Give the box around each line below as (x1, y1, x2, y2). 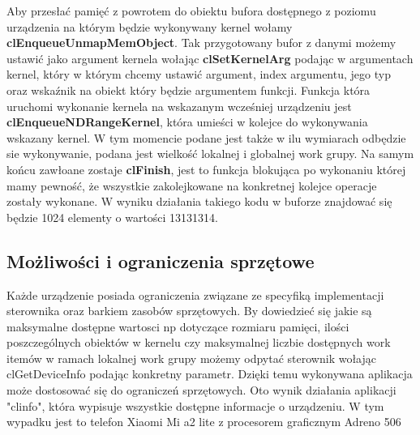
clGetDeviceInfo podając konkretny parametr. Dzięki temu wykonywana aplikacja (6, 365, 413, 382)
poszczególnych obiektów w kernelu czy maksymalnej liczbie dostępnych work (6, 334, 391, 351)
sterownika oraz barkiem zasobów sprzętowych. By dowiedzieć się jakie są (6, 302, 372, 319)
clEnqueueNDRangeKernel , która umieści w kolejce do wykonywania (6, 113, 368, 130)
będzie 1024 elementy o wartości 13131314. (6, 208, 219, 225)
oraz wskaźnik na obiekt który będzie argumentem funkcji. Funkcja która (6, 81, 371, 98)
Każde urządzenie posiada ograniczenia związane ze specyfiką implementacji (6, 286, 384, 303)
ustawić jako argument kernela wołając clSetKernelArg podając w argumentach (6, 49, 414, 66)
